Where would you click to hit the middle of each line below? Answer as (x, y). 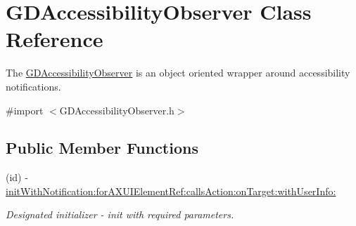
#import (25, 110)
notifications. (33, 86)
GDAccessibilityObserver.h (117, 110)
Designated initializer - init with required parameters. (120, 214)
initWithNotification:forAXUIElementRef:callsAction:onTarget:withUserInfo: (171, 191)
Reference (55, 39)
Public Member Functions (102, 148)
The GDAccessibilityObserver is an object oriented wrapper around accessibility (178, 73)
